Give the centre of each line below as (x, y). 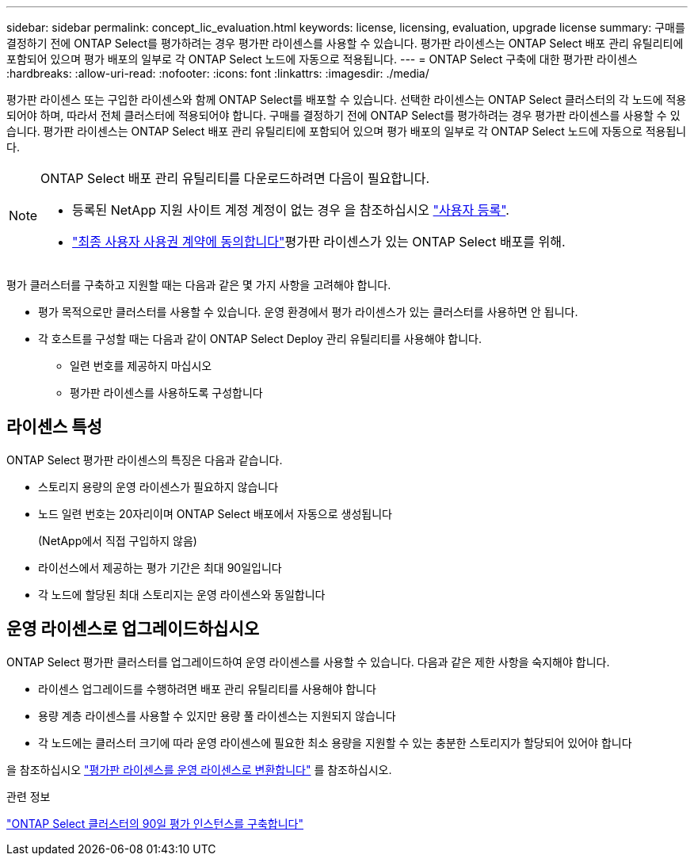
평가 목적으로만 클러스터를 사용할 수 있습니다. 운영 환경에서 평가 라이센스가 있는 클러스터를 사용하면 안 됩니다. (308, 312)
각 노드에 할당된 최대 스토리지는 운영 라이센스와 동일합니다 (182, 594)
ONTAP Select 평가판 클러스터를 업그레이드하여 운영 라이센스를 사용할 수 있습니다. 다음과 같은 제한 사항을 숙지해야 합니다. (308, 662)
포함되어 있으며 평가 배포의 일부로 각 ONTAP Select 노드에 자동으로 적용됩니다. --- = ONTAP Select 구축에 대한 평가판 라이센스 (322, 59)
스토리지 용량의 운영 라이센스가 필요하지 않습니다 (158, 486)
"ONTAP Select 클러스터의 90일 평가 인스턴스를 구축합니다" (155, 823)
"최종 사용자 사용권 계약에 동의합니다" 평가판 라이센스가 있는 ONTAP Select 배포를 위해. (319, 242)
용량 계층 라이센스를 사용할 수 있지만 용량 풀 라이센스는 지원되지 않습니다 (217, 715)
